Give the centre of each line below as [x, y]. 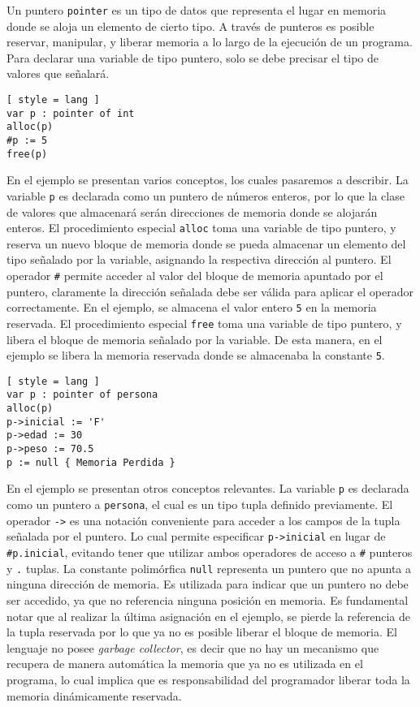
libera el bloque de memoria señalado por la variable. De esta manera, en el [195, 339]
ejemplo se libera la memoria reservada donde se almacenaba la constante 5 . [196, 355]
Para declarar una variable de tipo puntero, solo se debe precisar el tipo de [193, 57]
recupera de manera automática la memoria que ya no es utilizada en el [185, 664]
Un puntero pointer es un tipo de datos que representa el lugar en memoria [197, 10]
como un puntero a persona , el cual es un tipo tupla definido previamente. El [200, 504]
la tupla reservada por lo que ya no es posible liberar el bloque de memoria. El [202, 632]
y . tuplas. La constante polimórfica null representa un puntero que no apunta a [209, 568]
